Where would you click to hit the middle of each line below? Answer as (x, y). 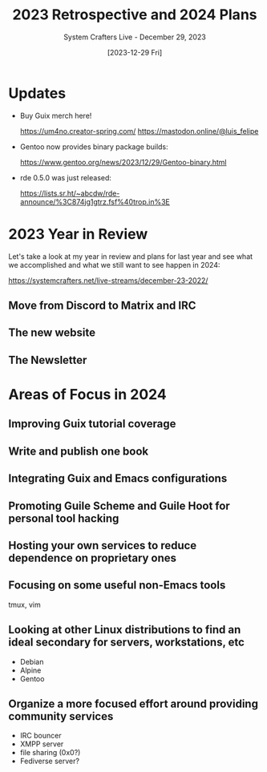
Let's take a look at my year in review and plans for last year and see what (131, 256)
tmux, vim (25, 604)
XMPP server (42, 744)
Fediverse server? (50, 761)
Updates (37, 93)
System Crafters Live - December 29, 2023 (135, 37)
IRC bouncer (40, 736)
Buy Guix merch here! (56, 115)
